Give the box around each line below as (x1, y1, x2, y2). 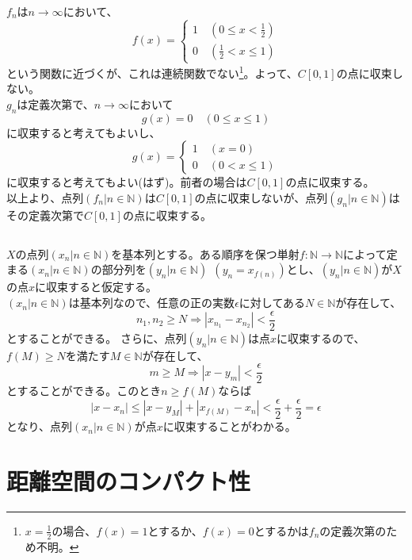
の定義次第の (319, 522, 387, 539)
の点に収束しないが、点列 (194, 189, 328, 205)
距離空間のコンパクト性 (6, 464, 251, 497)
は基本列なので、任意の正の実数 (68, 294, 235, 311)
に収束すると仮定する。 (35, 278, 158, 295)
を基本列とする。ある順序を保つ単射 (111, 245, 299, 262)
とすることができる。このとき (6, 382, 162, 399)
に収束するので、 (277, 329, 365, 346)
